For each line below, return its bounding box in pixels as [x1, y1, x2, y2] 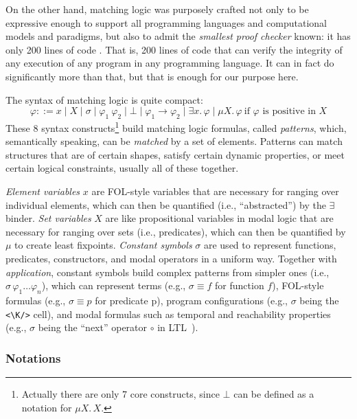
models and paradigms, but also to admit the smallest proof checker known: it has [5, 29, 351, 43]
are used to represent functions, [203, 238, 336, 252]
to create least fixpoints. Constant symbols [14, 238, 192, 252]
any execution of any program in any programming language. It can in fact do [5, 56, 334, 70]
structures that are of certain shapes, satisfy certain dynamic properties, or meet [5, 147, 345, 161]
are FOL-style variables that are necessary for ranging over [91, 183, 339, 198]
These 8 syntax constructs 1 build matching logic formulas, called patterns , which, [5, 118, 347, 135]
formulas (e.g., [5, 293, 66, 307]
